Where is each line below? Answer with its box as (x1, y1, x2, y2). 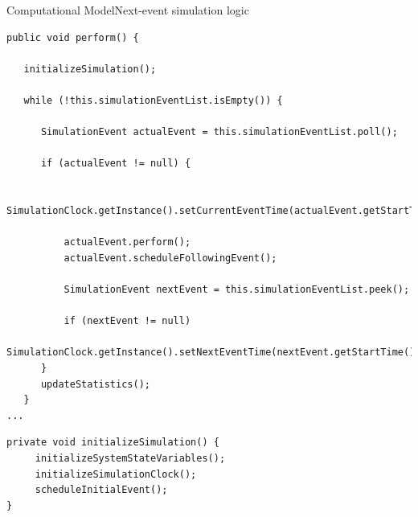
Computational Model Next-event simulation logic (6, 2, 249, 18)
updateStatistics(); (40, 378, 150, 390)
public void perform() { (6, 31, 139, 43)
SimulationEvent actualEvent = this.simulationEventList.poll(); (40, 126, 398, 138)
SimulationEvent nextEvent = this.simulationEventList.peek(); (64, 284, 410, 296)
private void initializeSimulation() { (6, 437, 219, 449)
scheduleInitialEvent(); (35, 484, 168, 496)
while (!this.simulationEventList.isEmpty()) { (23, 94, 283, 106)
